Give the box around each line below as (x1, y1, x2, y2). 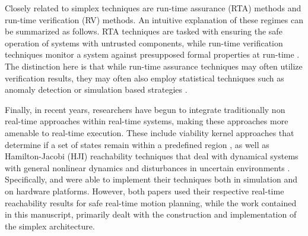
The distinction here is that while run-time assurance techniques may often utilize (5, 59, 303, 72)
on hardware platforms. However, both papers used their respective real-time (5, 184, 284, 197)
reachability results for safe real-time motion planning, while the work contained (5, 196, 297, 209)
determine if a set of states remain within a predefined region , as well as (5, 138, 269, 150)
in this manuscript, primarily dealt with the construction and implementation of (5, 208, 297, 221)
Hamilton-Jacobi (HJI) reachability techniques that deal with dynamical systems (5, 150, 299, 162)
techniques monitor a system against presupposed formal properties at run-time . (5, 48, 300, 61)
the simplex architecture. (5, 219, 95, 232)
